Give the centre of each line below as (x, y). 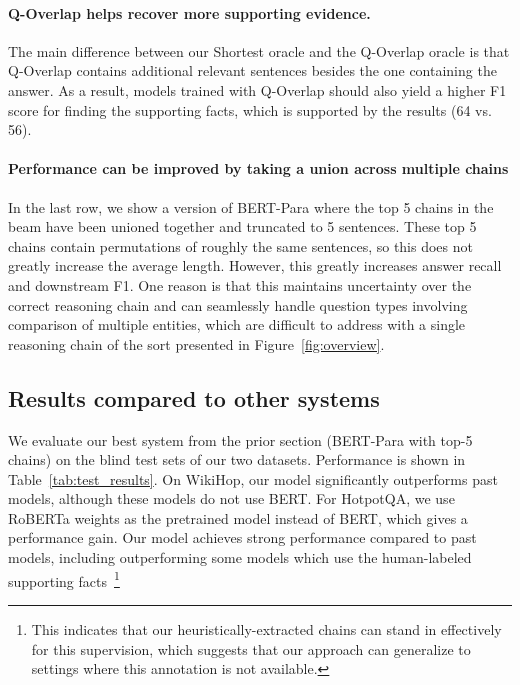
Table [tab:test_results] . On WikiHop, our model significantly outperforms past (253, 478)
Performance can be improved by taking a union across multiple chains (258, 168)
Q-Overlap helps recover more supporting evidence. (189, 12)
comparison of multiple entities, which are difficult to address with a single (237, 324)
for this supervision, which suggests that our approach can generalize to (251, 648)
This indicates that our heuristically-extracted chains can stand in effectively (266, 628)
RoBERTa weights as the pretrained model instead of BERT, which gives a (238, 517)
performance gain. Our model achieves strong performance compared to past (242, 537)
